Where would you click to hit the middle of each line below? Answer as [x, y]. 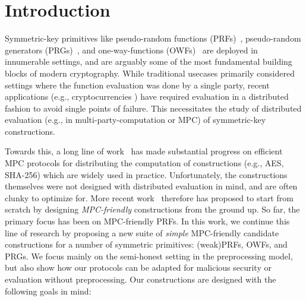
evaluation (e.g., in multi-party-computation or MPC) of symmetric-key [135, 120]
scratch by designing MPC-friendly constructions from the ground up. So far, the [152, 209]
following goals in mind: [48, 291]
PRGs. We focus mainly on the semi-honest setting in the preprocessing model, [149, 256]
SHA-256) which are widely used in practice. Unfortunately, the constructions [146, 174]
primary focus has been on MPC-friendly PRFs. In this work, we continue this [147, 221]
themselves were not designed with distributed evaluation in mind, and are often [151, 186]
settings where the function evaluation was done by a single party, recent [137, 85]
